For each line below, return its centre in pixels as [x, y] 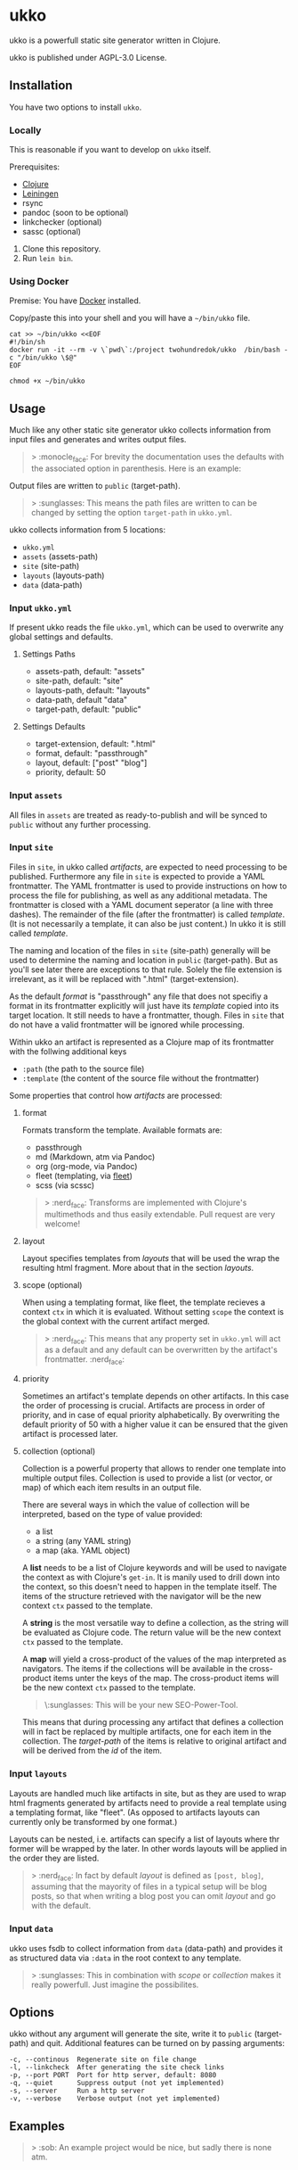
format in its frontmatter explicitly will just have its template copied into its [144, 1005]
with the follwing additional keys [68, 1051]
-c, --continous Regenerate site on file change [103, 2060]
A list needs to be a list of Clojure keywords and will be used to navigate [154, 1568]
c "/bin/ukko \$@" [43, 358]
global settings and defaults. [61, 637]
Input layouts [38, 1774]
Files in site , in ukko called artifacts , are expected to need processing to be [148, 867]
